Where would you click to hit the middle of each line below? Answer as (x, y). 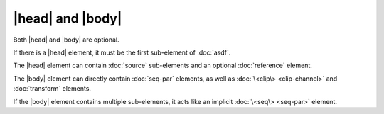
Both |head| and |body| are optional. (66, 40)
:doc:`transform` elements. (52, 89)
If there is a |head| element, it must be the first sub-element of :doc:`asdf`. (122, 52)
